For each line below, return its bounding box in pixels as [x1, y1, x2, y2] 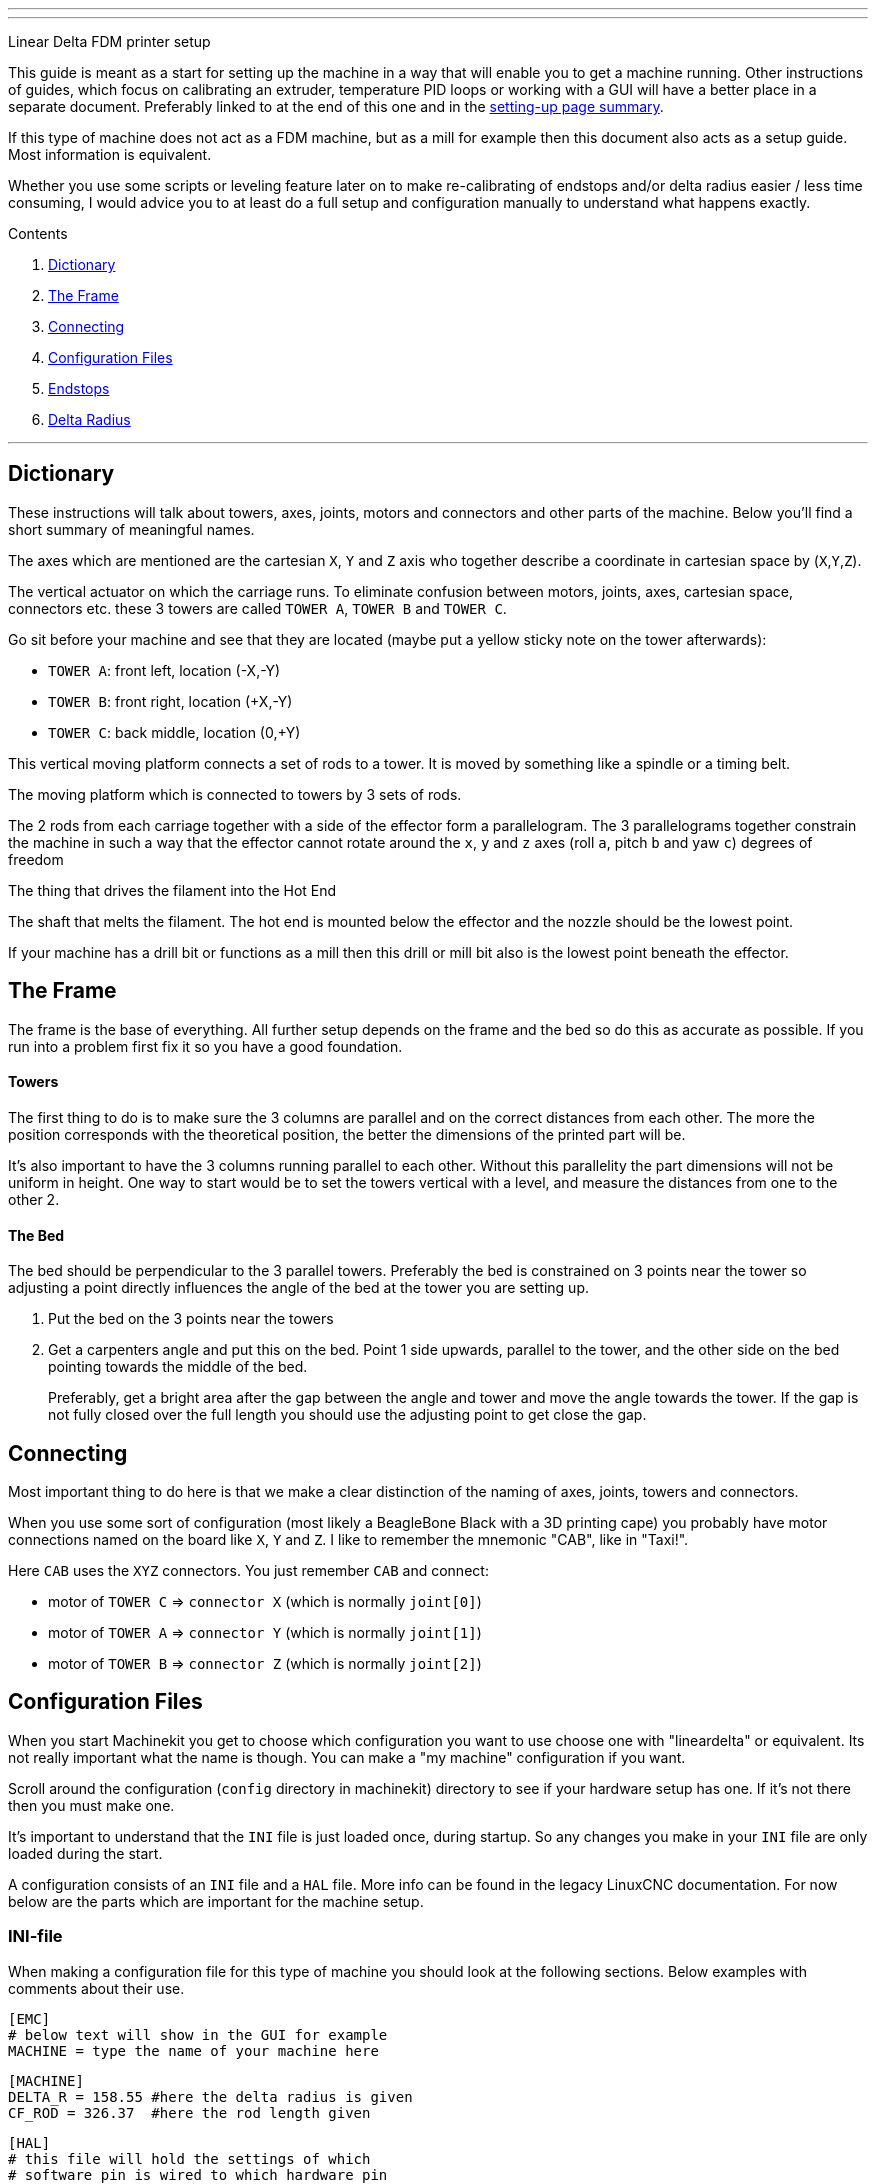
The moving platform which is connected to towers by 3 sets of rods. [8, 785, 462, 803]
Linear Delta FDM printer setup [8, 33, 211, 50]
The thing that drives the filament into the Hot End [8, 881, 337, 899]
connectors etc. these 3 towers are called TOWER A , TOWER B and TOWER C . [8, 599, 507, 617]
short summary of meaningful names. [8, 520, 255, 538]
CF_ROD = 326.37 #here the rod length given [8, 2104, 371, 2121]
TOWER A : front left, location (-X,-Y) [48, 661, 281, 679]
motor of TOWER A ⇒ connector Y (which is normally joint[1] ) [48, 1623, 482, 1641]
